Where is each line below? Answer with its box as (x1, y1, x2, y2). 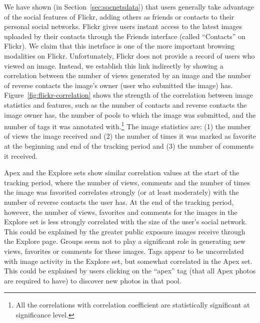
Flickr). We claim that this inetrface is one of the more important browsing (4, 41, 235, 51)
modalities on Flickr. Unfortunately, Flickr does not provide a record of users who (4, 50, 255, 61)
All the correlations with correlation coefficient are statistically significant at (15, 299, 250, 310)
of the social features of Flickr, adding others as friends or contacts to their (4, 11, 234, 22)
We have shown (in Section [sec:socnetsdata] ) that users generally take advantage (4, 2, 254, 12)
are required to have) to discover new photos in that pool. (4, 275, 181, 285)
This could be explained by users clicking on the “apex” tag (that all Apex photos (4, 265, 256, 276)
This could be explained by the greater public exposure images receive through (4, 226, 245, 236)
